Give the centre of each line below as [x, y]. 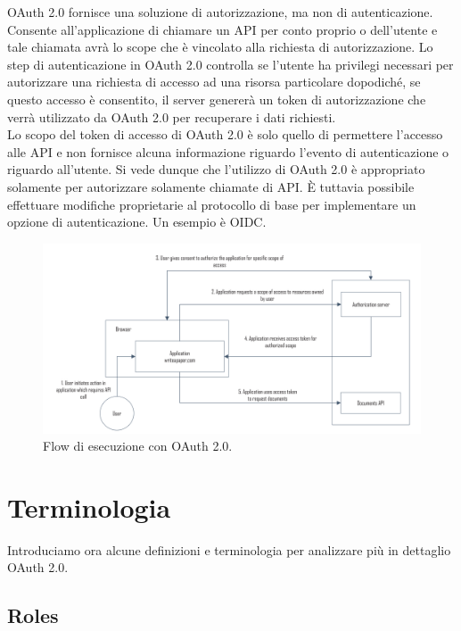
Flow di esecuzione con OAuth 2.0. [138, 446]
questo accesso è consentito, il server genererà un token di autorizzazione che [217, 99]
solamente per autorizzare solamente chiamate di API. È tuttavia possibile [211, 186]
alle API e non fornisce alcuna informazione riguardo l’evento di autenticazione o [228, 151]
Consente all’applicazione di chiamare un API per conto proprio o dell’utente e [222, 29]
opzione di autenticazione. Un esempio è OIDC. [137, 222]
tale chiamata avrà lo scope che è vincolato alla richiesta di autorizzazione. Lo [220, 47]
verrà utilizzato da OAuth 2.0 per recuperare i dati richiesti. [172, 116]
